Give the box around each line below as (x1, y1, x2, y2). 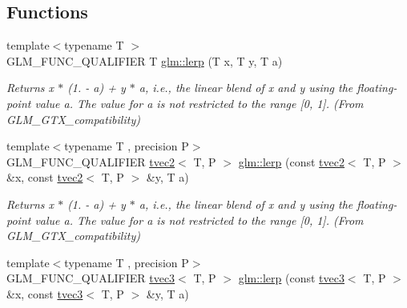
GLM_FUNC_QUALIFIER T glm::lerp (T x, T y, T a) (6, 52, 283, 69)
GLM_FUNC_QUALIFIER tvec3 (6, 270, 175, 286)
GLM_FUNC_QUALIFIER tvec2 (6, 153, 175, 170)
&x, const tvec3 (6, 285, 83, 302)
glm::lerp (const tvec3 (238, 270, 345, 286)
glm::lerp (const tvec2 (238, 153, 345, 170)
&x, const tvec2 (6, 169, 83, 186)
